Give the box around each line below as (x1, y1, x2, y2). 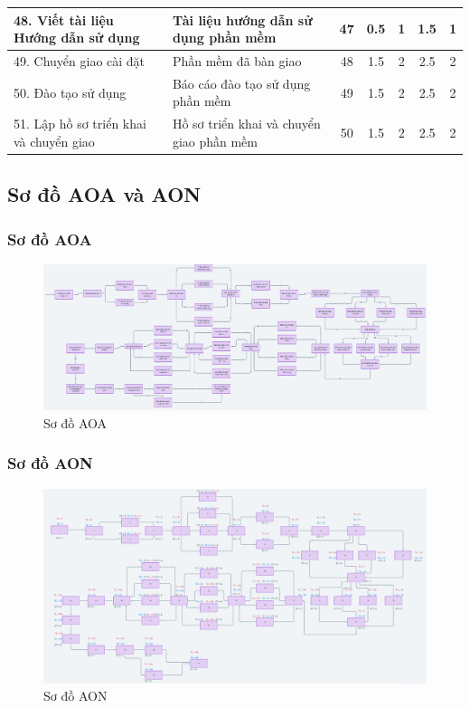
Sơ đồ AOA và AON (7, 180, 202, 208)
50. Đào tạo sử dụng (14, 82, 127, 101)
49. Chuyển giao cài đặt (14, 51, 146, 70)
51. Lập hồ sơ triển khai (14, 114, 146, 133)
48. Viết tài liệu (14, 10, 114, 29)
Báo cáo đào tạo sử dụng (172, 73, 311, 92)
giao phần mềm (172, 131, 258, 150)
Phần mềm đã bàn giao (172, 51, 302, 70)
